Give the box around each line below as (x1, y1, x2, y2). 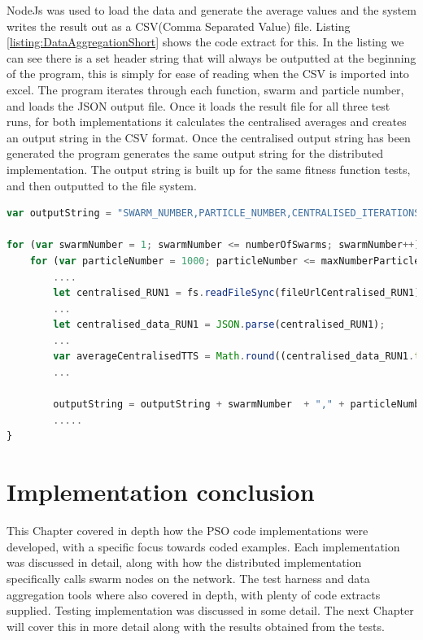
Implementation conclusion (7, 475, 315, 508)
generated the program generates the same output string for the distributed (7, 145, 383, 162)
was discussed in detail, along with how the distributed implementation (7, 554, 362, 571)
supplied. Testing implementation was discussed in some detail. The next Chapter (7, 602, 414, 619)
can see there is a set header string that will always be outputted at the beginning (7, 49, 416, 66)
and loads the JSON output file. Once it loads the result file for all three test (7, 97, 390, 114)
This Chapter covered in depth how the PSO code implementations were (7, 522, 368, 539)
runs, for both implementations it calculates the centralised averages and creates (7, 113, 407, 130)
